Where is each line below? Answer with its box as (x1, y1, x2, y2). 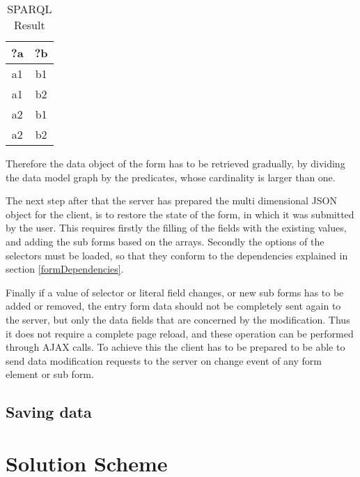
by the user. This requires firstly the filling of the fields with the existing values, (6, 220, 347, 235)
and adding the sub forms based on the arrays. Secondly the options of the (6, 234, 324, 248)
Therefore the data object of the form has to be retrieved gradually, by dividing (6, 156, 345, 170)
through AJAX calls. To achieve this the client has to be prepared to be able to (6, 340, 345, 354)
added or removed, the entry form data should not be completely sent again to (6, 298, 341, 313)
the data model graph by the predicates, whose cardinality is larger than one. (6, 169, 336, 184)
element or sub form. (6, 367, 94, 381)
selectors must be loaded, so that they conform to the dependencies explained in (6, 248, 348, 262)
